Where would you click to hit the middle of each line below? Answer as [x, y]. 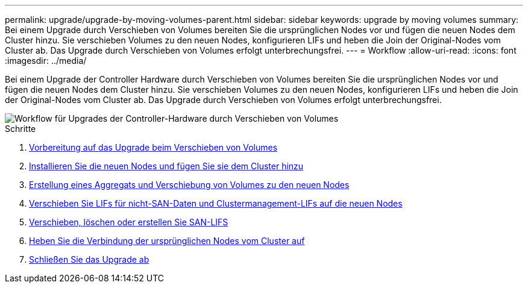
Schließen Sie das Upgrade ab [89, 259]
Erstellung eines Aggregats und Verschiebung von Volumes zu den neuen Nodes [189, 185]
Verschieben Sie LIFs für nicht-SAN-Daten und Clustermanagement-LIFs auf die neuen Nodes [216, 203]
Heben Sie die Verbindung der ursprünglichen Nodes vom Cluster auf [167, 241]
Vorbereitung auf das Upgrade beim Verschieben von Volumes [153, 147]
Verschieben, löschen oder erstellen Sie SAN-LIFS [129, 222]
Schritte [20, 129]
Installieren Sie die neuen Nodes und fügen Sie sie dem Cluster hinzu [166, 166]
